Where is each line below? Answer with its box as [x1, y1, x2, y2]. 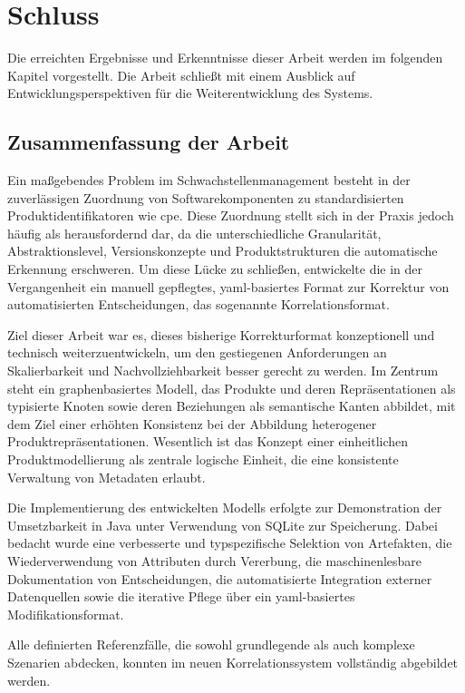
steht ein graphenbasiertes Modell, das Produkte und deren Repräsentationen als [7, 378, 456, 397]
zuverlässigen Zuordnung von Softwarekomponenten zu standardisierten [7, 188, 404, 207]
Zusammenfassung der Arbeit [7, 128, 290, 156]
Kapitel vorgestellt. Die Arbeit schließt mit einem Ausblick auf [7, 65, 355, 84]
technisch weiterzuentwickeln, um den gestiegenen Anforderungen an [7, 343, 387, 362]
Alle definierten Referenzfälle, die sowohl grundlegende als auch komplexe [7, 635, 415, 654]
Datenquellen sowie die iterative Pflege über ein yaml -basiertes [7, 587, 355, 606]
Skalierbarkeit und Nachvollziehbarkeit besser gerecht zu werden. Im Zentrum [7, 361, 439, 380]
